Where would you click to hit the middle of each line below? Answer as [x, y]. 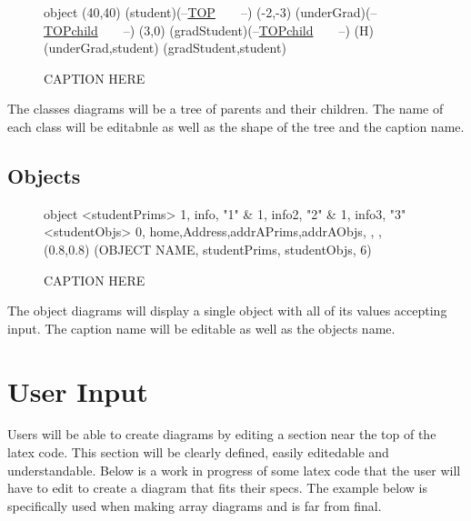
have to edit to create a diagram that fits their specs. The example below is [217, 488]
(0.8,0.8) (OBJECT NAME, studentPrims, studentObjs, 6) [208, 249]
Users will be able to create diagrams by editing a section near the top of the [222, 434]
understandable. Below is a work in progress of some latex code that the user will [234, 470]
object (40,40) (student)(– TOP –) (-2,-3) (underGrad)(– [210, 12]
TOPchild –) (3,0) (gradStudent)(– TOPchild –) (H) [209, 30]
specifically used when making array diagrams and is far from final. [195, 505]
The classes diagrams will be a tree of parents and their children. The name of [225, 109]
